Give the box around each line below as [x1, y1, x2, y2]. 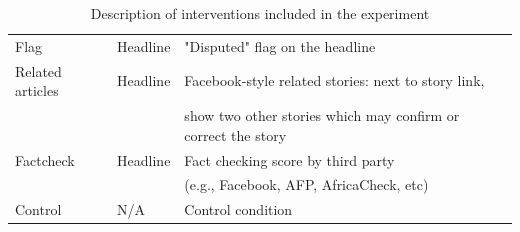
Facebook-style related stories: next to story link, [184, 70, 485, 91]
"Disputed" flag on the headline [184, 35, 376, 56]
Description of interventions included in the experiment [90, 3, 430, 23]
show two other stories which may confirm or [184, 105, 460, 126]
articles [15, 80, 59, 101]
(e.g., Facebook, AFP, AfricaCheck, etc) [184, 174, 429, 195]
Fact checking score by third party [184, 149, 395, 170]
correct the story [184, 124, 287, 145]
